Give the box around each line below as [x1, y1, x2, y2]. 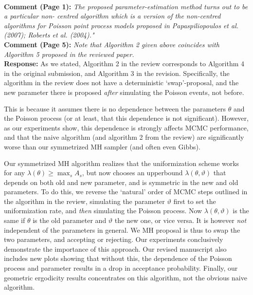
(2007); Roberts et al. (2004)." [4, 30, 94, 40]
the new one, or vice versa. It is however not [114, 215, 247, 225]
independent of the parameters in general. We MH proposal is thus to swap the [4, 224, 240, 235]
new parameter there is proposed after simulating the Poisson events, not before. [4, 87, 244, 97]
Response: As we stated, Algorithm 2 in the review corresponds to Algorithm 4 [4, 58, 244, 69]
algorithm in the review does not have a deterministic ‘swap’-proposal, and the [4, 77, 239, 88]
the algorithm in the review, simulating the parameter [4, 196, 165, 206]
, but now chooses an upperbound [82, 167, 183, 178]
